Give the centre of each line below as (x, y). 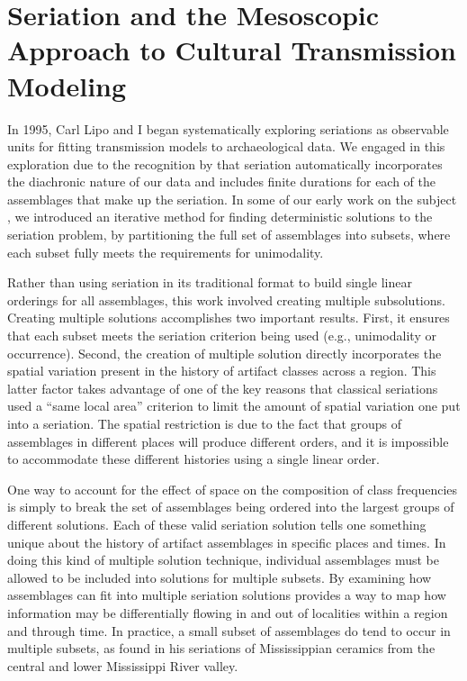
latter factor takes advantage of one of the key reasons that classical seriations (223, 388)
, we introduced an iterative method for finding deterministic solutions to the (220, 217)
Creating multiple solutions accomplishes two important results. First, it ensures (229, 318)
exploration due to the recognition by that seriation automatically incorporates (225, 163)
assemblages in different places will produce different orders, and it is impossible (228, 441)
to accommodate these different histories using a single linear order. (193, 459)
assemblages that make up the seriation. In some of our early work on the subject (232, 199)
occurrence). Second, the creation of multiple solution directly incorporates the (225, 353)
